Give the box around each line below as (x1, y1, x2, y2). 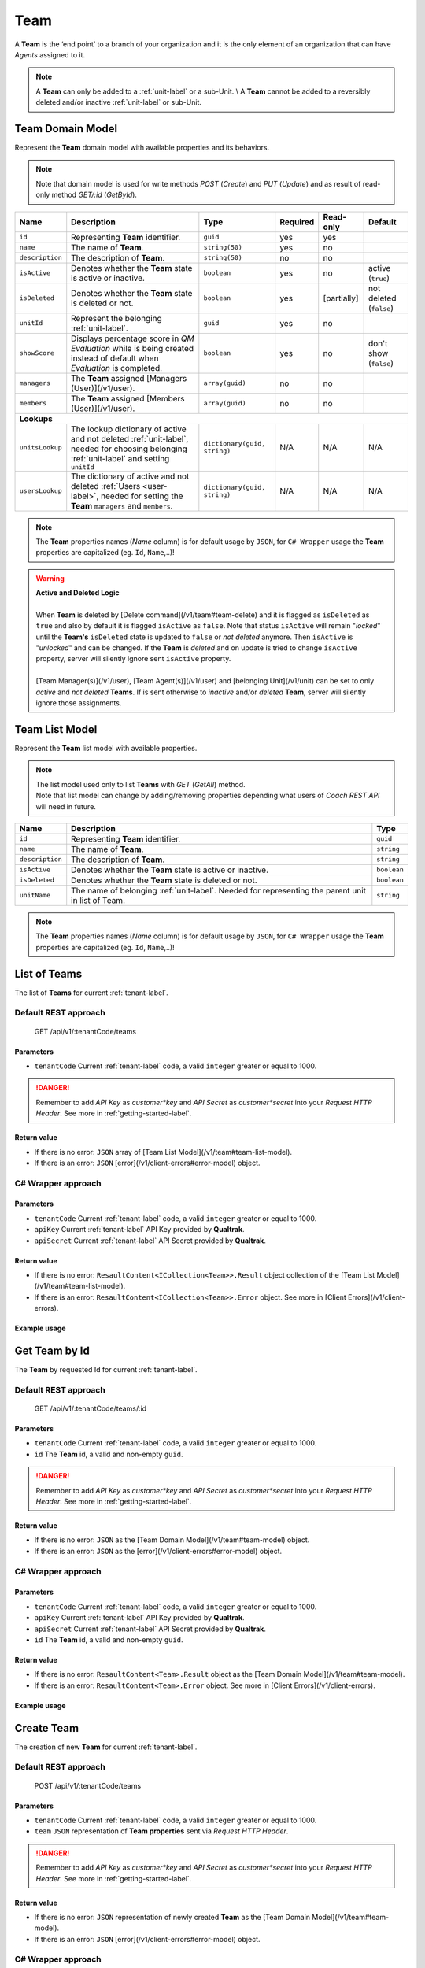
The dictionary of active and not (71, 471, 190, 482)
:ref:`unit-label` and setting (71, 453, 170, 464)
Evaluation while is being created (71, 342, 194, 353)
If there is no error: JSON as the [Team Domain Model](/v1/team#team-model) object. (34, 1535, 310, 1544)
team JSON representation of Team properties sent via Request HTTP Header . (34, 1826, 289, 1836)
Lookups (19, 413, 53, 424)
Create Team (14, 1721, 79, 1735)
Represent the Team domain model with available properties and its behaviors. (14, 142, 270, 153)
